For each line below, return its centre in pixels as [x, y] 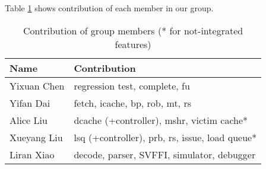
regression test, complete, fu [132, 85]
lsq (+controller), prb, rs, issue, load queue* [165, 137]
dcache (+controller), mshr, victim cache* [161, 120]
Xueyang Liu [36, 137]
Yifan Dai [30, 103]
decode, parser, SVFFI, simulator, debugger [165, 154]
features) [133, 44]
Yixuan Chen [37, 85]
